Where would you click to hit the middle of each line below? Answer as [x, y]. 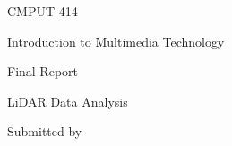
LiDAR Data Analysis [68, 101]
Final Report [43, 71]
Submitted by [45, 131]
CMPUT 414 [43, 11]
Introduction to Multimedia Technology [116, 41]
